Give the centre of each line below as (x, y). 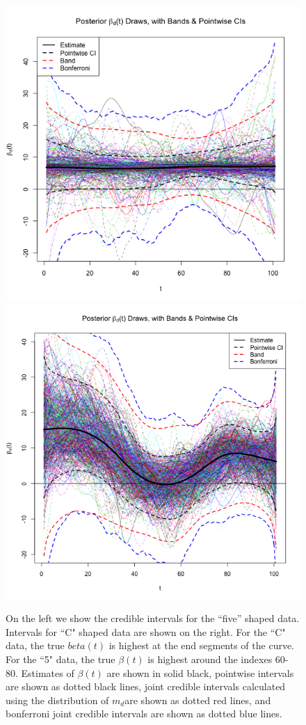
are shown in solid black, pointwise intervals (200, 672)
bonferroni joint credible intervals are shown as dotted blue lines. (144, 714)
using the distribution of (57, 700)
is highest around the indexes (210, 659)
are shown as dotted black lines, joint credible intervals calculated (146, 686)
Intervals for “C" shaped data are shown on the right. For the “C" (146, 631)
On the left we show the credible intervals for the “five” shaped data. (153, 618)
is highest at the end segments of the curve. (202, 645)
